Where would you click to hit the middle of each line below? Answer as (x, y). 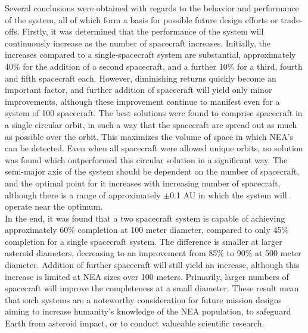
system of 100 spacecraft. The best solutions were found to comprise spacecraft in (154, 113)
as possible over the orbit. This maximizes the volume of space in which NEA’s (149, 136)
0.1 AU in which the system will (228, 194)
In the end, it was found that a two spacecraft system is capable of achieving (145, 218)
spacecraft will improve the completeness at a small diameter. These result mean (152, 288)
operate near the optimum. (54, 206)
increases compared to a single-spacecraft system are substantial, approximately (150, 55)
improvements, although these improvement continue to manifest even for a (142, 101)
